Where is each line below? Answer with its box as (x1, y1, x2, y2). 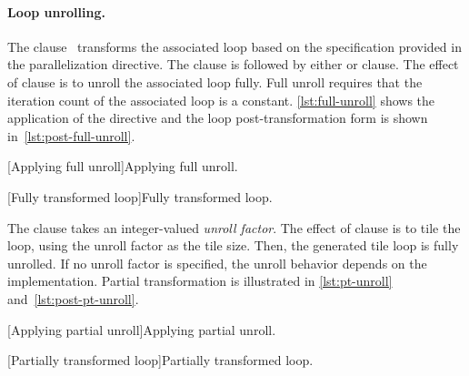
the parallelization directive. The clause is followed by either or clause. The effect (7, 55, 459, 74)
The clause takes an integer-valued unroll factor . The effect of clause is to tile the (7, 218, 461, 237)
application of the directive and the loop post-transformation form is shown (7, 108, 428, 127)
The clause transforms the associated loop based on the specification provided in (7, 36, 462, 56)
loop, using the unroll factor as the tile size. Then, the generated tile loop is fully (7, 236, 459, 255)
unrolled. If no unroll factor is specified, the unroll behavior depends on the (7, 253, 427, 272)
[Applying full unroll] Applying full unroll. (7, 157, 238, 176)
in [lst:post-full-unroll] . (7, 126, 135, 145)
